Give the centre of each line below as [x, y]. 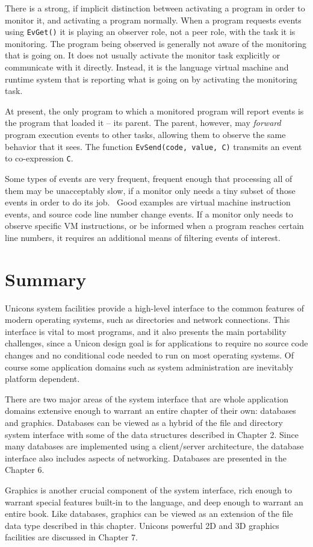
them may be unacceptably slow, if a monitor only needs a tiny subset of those [150, 190]
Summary [46, 279]
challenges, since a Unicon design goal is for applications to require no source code [156, 343]
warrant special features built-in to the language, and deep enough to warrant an [154, 502]
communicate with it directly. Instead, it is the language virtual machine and [147, 67]
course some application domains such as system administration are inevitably [149, 367]
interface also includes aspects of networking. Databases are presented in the [146, 458]
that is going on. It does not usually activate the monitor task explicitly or [143, 55]
